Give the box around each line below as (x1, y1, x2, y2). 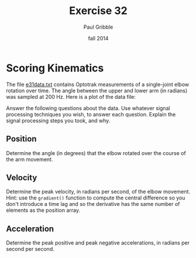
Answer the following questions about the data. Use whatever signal (6, 104, 171, 112)
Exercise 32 (69, 4, 128, 18)
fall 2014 (88, 35, 109, 42)
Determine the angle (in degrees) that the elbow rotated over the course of (6, 149, 186, 156)
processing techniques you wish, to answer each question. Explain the (6, 111, 176, 118)
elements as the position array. (6, 207, 81, 214)
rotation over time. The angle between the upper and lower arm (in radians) (6, 87, 188, 94)
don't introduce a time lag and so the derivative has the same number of (6, 201, 180, 208)
